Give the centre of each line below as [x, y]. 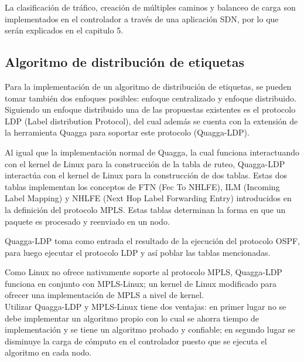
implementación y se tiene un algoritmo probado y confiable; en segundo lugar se [150, 329]
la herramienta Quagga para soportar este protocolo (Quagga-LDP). [127, 132]
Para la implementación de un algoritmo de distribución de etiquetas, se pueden [148, 86]
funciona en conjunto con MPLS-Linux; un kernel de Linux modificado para [141, 283]
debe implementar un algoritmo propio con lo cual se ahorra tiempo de [132, 318]
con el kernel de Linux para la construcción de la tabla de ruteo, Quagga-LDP [145, 163]
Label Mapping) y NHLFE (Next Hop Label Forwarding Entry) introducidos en [148, 198]
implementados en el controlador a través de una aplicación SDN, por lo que [142, 18]
